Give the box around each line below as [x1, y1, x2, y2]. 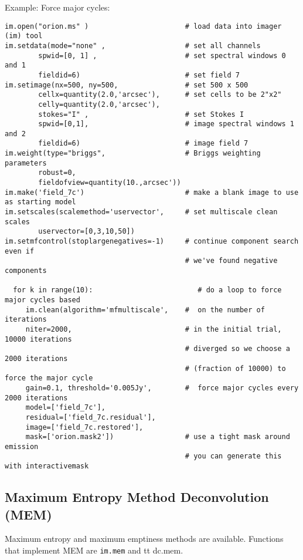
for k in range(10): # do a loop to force [13, 286, 282, 295]
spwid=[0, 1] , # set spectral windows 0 [38, 51, 286, 60]
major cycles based [5, 295, 80, 304]
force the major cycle [5, 374, 93, 383]
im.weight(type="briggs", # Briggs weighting [5, 149, 261, 158]
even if [5, 247, 35, 255]
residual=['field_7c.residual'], [25, 413, 156, 421]
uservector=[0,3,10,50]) [38, 227, 135, 236]
